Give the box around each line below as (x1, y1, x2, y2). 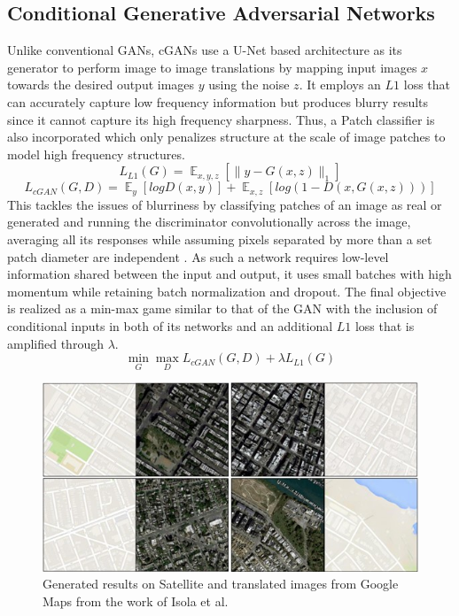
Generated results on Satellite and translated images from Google (43, 574, 399, 593)
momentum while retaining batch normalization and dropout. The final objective (7, 281, 447, 300)
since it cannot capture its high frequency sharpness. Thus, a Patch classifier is (7, 110, 435, 128)
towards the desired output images (7, 75, 195, 94)
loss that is (354, 316, 415, 335)
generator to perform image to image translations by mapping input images (7, 58, 417, 76)
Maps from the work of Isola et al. (43, 591, 229, 610)
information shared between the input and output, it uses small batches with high (7, 265, 452, 283)
